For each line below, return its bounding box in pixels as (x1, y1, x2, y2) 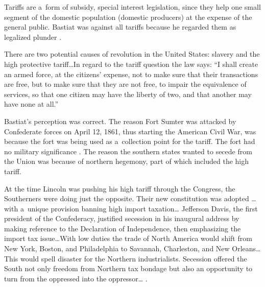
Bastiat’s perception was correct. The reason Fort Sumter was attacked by (4, 115, 236, 126)
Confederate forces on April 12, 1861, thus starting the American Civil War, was (4, 126, 256, 136)
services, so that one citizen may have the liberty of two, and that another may (4, 88, 252, 99)
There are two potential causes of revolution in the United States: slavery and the (4, 49, 260, 59)
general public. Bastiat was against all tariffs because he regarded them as (4, 21, 236, 32)
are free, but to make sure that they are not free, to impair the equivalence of (4, 79, 247, 89)
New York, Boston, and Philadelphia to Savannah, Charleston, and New (4, 243, 230, 254)
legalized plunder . (4, 31, 62, 42)
